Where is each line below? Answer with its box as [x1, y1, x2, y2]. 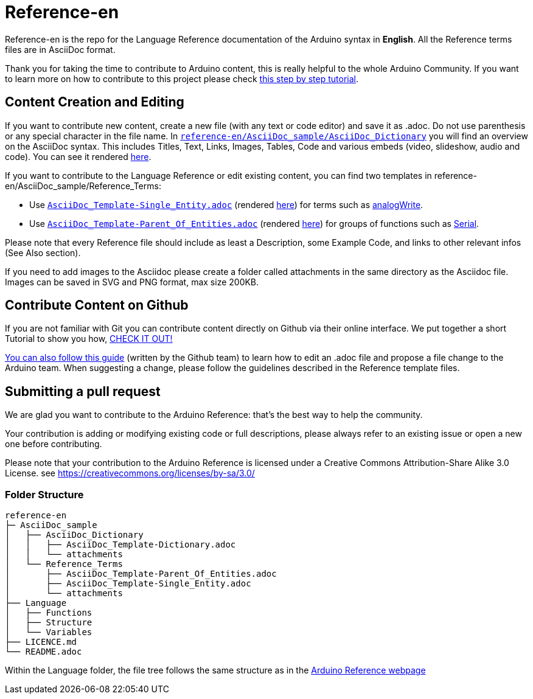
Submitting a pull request [5, 383, 161, 399]
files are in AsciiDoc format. [5, 44, 116, 55]
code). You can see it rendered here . [5, 151, 152, 162]
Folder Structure [5, 488, 84, 501]
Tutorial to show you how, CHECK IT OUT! [5, 333, 173, 344]
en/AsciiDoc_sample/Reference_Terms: [5, 180, 161, 191]
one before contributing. [5, 439, 102, 450]
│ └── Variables [5, 627, 92, 638]
